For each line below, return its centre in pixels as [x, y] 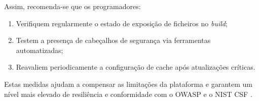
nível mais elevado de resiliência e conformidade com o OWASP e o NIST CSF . [128, 94]
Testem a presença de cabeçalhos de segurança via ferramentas [113, 40]
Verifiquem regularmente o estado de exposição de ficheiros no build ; [122, 23]
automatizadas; [40, 50]
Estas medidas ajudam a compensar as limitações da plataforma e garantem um [128, 84]
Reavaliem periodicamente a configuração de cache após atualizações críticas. [136, 67]
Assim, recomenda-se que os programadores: [72, 6]
